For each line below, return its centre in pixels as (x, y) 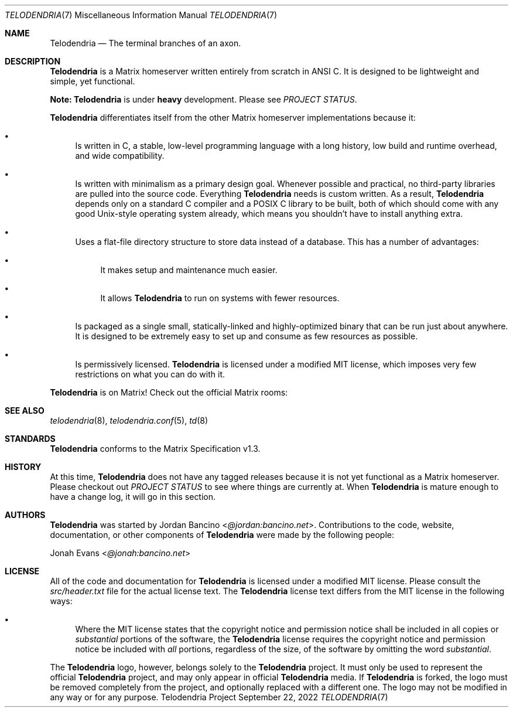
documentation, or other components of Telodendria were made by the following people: (222, 535)
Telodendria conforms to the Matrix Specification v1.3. (155, 449)
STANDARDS (30, 439)
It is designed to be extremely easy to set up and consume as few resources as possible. (247, 336)
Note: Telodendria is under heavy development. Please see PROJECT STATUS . (204, 99)
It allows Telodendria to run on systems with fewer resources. (220, 298)
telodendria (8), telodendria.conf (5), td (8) (129, 420)
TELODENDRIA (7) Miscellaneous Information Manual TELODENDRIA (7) (141, 15)
